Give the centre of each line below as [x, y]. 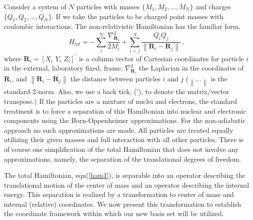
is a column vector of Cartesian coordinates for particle [161, 58]
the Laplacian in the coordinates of [191, 68]
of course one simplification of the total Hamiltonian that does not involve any [121, 149]
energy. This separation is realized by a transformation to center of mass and [119, 194]
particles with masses [108, 6]
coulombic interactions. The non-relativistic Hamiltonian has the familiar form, [122, 26]
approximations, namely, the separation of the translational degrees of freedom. [123, 159]
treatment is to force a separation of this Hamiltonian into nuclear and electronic [125, 110]
